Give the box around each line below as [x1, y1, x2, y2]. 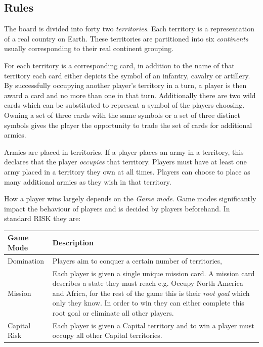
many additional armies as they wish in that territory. [4, 176, 171, 187]
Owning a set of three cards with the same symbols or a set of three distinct [4, 109, 240, 120]
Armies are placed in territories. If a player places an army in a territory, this [4, 146, 244, 157]
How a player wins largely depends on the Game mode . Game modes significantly [4, 193, 256, 204]
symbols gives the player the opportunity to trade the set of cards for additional [4, 119, 252, 130]
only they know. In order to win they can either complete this [52, 297, 244, 308]
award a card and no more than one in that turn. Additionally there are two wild [4, 90, 256, 100]
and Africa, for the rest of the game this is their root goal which [52, 287, 250, 298]
